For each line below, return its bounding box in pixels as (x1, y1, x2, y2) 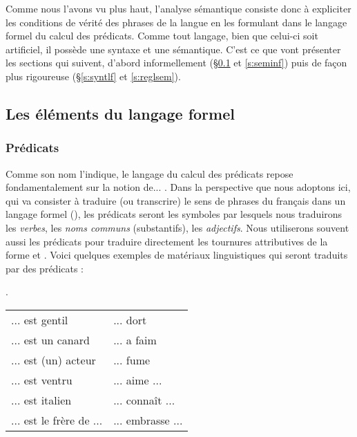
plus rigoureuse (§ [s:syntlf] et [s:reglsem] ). (6, 68, 181, 83)
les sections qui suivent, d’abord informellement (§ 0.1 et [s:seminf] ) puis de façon (6, 55, 347, 70)
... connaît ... (113, 391, 175, 408)
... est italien (11, 391, 72, 408)
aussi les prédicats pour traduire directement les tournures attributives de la (6, 234, 328, 248)
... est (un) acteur (11, 351, 96, 368)
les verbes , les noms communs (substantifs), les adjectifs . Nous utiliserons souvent (6, 220, 349, 234)
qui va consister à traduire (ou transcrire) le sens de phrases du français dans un (6, 193, 346, 207)
